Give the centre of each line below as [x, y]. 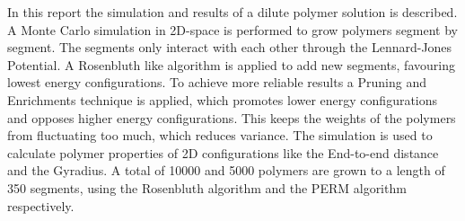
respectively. [41, 205]
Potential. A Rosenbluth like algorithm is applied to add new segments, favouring [231, 64]
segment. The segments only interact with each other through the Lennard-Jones [230, 47]
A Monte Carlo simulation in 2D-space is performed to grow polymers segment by [233, 29]
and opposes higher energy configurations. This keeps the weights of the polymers [232, 117]
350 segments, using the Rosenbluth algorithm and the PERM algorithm [207, 187]
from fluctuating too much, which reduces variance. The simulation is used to [220, 135]
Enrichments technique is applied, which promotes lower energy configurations [223, 99]
